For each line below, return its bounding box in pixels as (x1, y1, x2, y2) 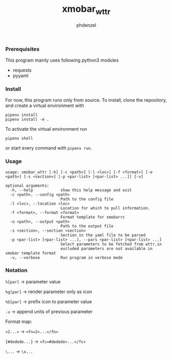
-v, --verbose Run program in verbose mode (10, 255, 123, 260)
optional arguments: (5, 183, 50, 188)
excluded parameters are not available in (60, 246, 153, 251)
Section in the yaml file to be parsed (60, 232, 146, 238)
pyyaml (12, 73, 29, 79)
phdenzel (76, 22, 97, 28)
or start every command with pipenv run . (5, 145, 92, 151)
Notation (5, 267, 28, 274)
